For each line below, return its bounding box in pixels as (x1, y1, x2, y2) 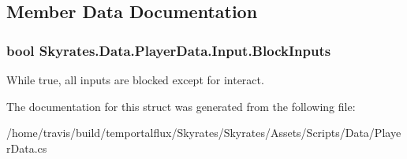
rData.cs (6, 139, 47, 156)
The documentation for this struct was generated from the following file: (6, 98, 356, 114)
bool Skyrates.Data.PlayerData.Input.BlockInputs (6, 40, 331, 60)
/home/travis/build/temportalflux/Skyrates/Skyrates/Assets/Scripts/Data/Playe (6, 124, 401, 141)
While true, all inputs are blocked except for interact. (6, 72, 264, 87)
